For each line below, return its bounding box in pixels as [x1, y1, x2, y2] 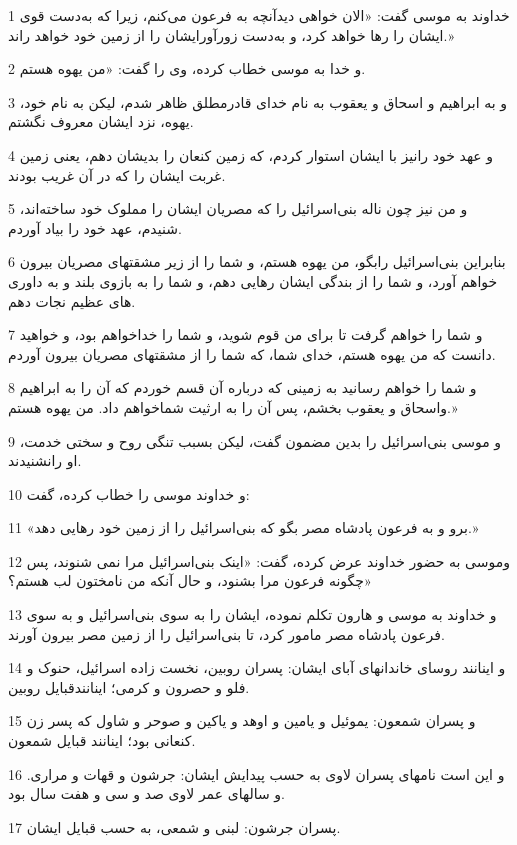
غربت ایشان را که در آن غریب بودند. [8, 164, 226, 185]
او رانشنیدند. [8, 450, 82, 471]
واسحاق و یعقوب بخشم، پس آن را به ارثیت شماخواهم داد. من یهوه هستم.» [8, 396, 458, 417]
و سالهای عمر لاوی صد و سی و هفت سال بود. [8, 783, 286, 804]
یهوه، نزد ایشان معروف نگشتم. [8, 111, 194, 132]
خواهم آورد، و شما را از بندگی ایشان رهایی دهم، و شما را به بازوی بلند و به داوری [8, 270, 498, 291]
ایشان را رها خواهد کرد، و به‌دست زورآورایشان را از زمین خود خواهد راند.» [8, 24, 455, 45]
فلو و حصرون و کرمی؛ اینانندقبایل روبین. [8, 676, 250, 697]
